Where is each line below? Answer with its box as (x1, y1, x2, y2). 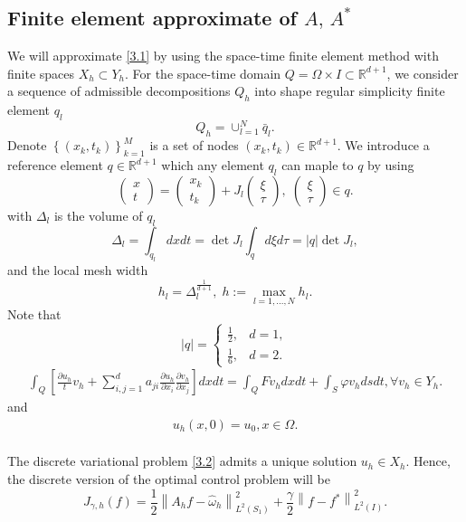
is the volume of (53, 205, 143, 224)
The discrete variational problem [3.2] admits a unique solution (7, 451, 357, 470)
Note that (7, 305, 62, 324)
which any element (161, 156, 264, 175)
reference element (7, 156, 103, 175)
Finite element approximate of (7, 4, 297, 32)
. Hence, (405, 451, 451, 470)
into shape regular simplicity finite (254, 81, 445, 100)
